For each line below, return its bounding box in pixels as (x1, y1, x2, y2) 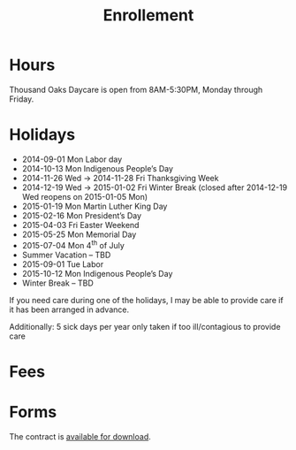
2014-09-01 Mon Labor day (21, 154, 123, 164)
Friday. (9, 94, 34, 104)
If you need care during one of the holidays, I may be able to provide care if (9, 294, 285, 305)
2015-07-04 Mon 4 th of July (21, 238, 125, 250)
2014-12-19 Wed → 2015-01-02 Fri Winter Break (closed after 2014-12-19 (21, 182, 288, 193)
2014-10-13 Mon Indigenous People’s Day (21, 163, 174, 173)
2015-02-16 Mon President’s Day (21, 210, 142, 221)
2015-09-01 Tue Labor (21, 258, 104, 270)
